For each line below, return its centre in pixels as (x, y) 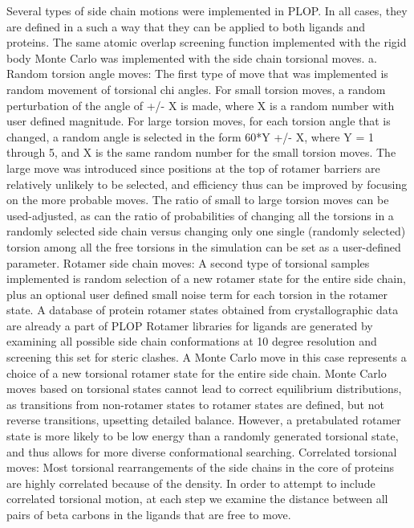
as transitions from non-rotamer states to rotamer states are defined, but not (195, 404)
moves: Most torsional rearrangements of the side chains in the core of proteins (200, 467)
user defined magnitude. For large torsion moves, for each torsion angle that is (199, 121)
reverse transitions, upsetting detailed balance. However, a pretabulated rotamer (204, 420)
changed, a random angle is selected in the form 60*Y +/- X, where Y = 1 (190, 136)
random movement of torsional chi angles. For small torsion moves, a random (196, 89)
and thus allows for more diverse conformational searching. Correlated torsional (202, 451)
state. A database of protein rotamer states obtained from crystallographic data (203, 310)
